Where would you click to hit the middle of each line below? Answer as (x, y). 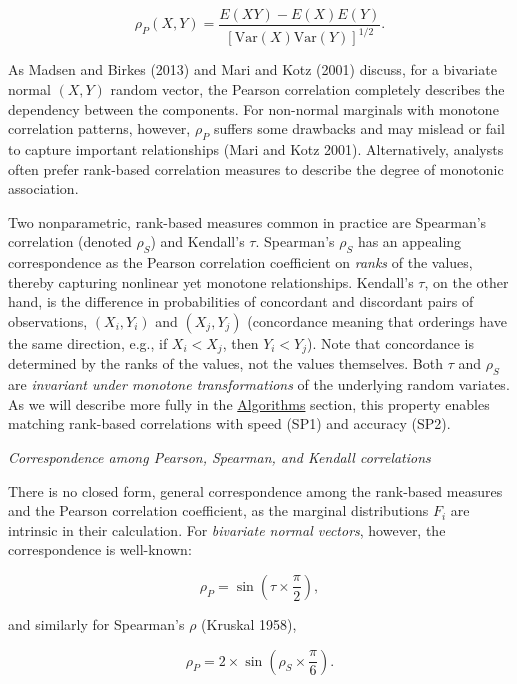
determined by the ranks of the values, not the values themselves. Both (226, 363)
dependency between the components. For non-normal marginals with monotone (253, 108)
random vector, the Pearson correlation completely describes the (307, 89)
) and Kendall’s (197, 241)
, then (240, 342)
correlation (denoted (70, 241)
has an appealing (409, 241)
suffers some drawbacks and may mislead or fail (359, 128)
